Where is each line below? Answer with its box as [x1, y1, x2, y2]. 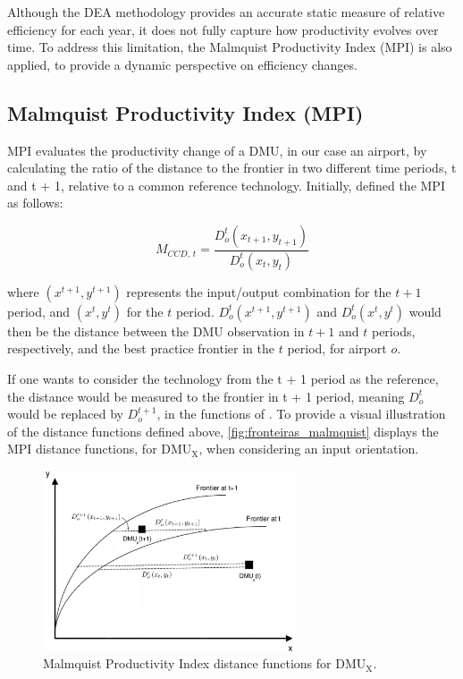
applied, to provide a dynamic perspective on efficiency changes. [7, 55, 358, 73]
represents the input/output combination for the [126, 282, 391, 301]
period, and [7, 301, 71, 320]
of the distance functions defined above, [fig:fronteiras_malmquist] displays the [7, 421, 439, 440]
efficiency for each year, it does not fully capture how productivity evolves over [7, 20, 439, 38]
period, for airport [287, 339, 387, 358]
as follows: [7, 193, 63, 212]
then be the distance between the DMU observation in [7, 321, 305, 340]
